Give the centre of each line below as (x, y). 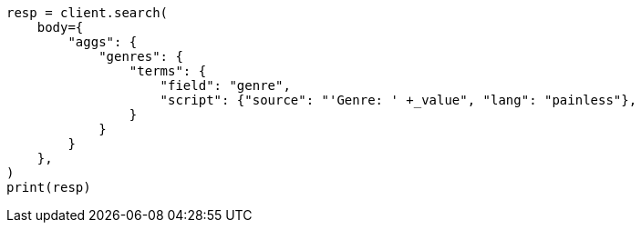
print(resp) (49, 187)
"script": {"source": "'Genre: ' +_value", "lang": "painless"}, (398, 100)
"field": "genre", (225, 85)
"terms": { (168, 71)
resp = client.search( (88, 13)
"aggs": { (103, 42)
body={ (60, 27)
